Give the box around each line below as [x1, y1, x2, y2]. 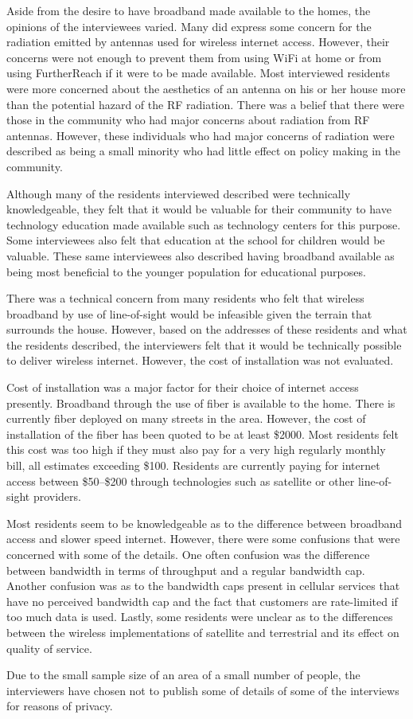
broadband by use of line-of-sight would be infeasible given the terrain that [6, 305, 372, 322]
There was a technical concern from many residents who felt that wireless [6, 290, 364, 307]
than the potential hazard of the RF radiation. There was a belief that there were [6, 96, 404, 112]
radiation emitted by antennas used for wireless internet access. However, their [6, 33, 390, 50]
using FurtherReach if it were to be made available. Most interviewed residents [6, 64, 390, 81]
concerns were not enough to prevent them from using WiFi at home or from [6, 49, 382, 65]
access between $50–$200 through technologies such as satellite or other [6, 472, 355, 489]
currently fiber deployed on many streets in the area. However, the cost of [6, 410, 366, 427]
